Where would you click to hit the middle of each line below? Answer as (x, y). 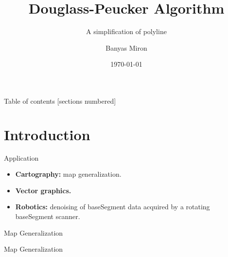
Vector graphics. (43, 190)
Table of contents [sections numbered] (60, 101)
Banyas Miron (126, 47)
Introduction (47, 134)
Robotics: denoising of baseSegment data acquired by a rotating (113, 207)
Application (21, 157)
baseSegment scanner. (48, 216)
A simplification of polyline (126, 31)
